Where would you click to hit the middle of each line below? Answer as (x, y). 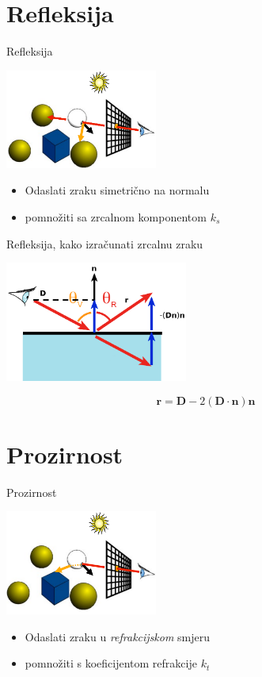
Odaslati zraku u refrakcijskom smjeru (118, 636)
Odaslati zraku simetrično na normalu (117, 190)
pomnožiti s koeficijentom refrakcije (111, 663)
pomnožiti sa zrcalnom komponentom (116, 217)
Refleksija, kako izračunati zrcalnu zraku (105, 243)
